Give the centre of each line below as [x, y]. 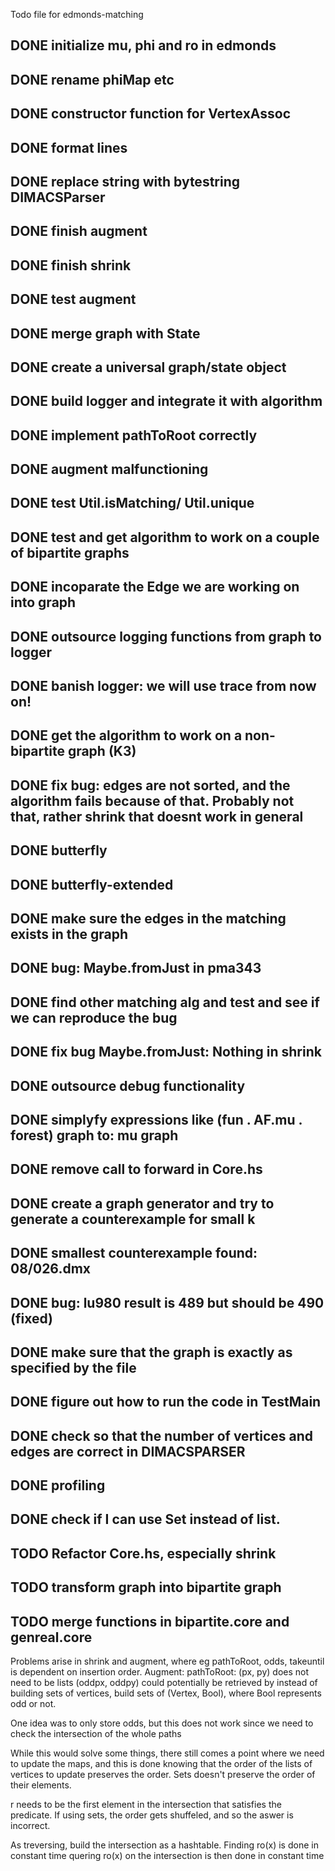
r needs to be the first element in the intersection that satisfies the [146, 1805]
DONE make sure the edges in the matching [148, 918]
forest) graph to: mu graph [94, 1135]
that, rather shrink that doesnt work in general [157, 816]
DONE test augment [73, 299]
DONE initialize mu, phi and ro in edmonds [143, 45]
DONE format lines [69, 147]
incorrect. [30, 1826]
